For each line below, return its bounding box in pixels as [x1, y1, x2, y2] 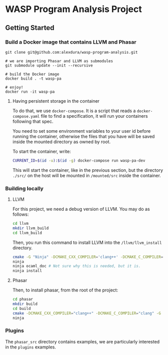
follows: [12, 211, 29, 217]
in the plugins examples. [5, 344, 56, 350]
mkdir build [12, 301, 38, 306]
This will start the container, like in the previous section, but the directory [12, 167, 163, 173]
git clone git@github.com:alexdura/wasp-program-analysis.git [5, 50, 138, 55]
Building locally [5, 185, 44, 192]
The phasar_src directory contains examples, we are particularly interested [5, 338, 160, 344]
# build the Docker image [5, 72, 59, 77]
